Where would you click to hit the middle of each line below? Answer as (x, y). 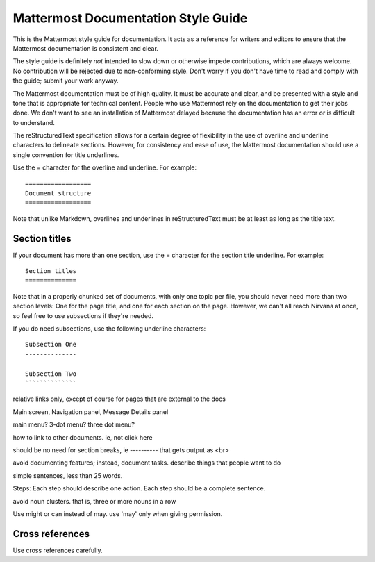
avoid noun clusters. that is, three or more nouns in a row (94, 501)
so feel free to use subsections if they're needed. (83, 315)
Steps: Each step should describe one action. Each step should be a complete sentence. (139, 488)
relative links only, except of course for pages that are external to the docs (119, 399)
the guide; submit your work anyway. (66, 81)
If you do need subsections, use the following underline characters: (109, 329)
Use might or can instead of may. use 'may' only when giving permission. (118, 513)
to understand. (34, 122)
